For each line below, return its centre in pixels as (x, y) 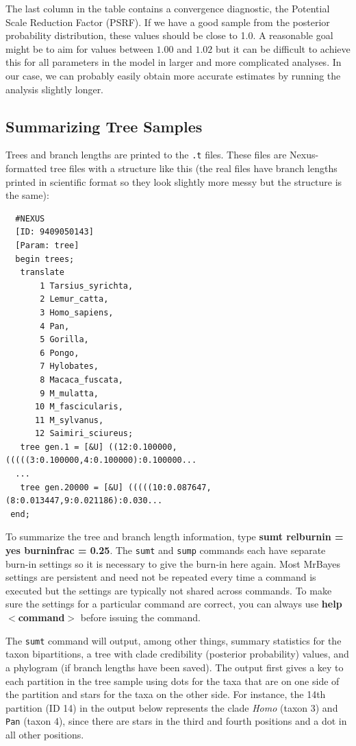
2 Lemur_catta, (74, 299)
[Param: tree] (47, 245)
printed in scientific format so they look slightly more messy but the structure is (174, 181)
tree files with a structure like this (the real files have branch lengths (193, 168)
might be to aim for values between (79, 48)
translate (42, 273)
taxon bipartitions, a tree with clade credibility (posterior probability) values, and (177, 654)
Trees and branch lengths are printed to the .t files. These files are (146, 155)
